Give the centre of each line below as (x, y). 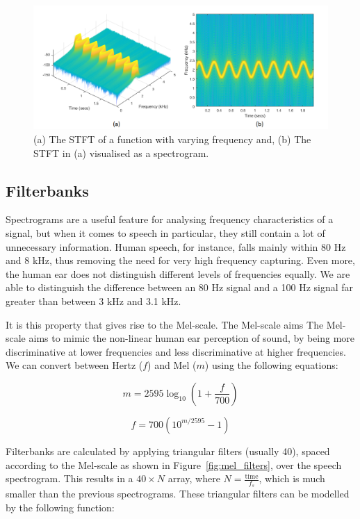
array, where (194, 478)
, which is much (292, 478)
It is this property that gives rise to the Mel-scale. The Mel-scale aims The (165, 324)
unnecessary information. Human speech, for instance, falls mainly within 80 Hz (176, 246)
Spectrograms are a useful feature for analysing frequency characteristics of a (170, 219)
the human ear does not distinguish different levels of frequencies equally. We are (178, 273)
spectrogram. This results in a (69, 478)
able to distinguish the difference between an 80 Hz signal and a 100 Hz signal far (180, 287)
